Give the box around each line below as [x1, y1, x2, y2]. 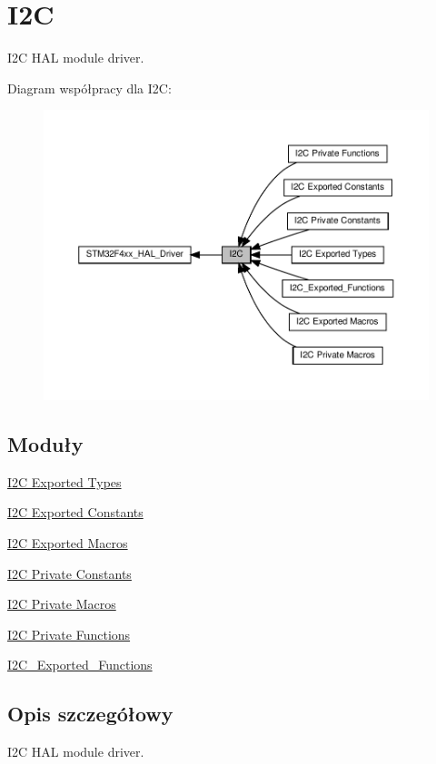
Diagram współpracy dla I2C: [7, 78, 172, 97]
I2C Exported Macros [7, 534, 128, 553]
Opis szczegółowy [7, 700, 173, 728]
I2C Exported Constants [7, 503, 144, 522]
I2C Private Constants [7, 563, 132, 583]
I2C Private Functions [7, 624, 131, 643]
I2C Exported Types [7, 472, 122, 491]
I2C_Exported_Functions [7, 655, 153, 674]
